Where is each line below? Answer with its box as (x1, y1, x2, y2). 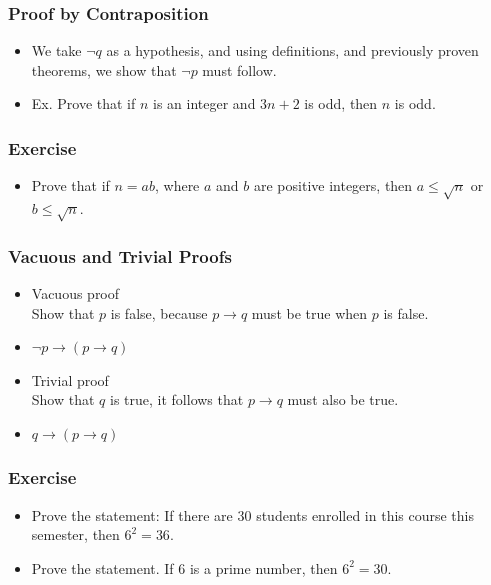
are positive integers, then (253, 175, 413, 196)
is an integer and (153, 93, 256, 114)
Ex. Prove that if (31, 93, 136, 114)
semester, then (31, 524, 120, 545)
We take (31, 40, 82, 61)
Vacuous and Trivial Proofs (8, 243, 232, 268)
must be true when (251, 302, 368, 323)
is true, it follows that (110, 389, 244, 410)
